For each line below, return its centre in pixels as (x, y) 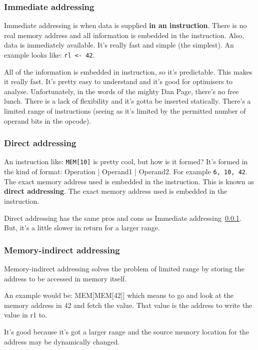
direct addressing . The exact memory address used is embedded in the (116, 191)
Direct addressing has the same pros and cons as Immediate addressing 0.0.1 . (123, 218)
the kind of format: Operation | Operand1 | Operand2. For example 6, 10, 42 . (126, 171)
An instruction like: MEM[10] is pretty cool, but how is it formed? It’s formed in (126, 161)
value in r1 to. (25, 315)
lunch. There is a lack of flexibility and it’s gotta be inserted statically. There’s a (127, 101)
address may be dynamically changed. (62, 341)
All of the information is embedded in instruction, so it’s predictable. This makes (128, 71)
